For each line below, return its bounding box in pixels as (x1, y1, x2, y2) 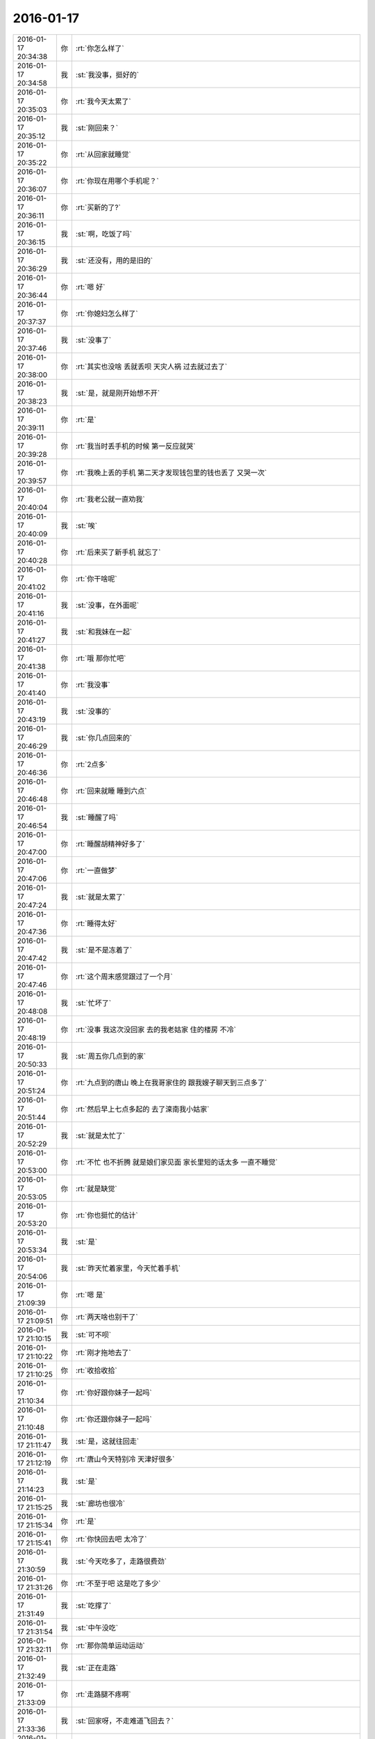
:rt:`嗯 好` (75, 282, 106, 291)
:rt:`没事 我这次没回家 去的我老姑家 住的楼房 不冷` (75, 1025, 236, 1034)
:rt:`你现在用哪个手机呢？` (75, 176, 159, 186)
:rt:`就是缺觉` (75, 1183, 117, 1193)
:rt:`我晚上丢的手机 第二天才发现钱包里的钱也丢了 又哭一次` (75, 467, 267, 477)
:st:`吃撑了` (75, 1601, 111, 1610)
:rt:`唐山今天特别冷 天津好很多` (75, 1454, 175, 1464)
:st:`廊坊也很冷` (75, 1498, 125, 1508)
